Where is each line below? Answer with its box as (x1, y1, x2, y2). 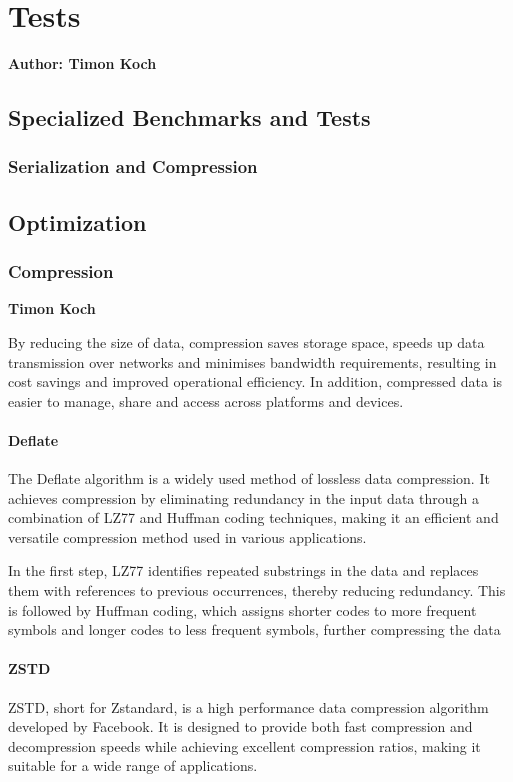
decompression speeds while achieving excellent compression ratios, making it (8, 735, 481, 756)
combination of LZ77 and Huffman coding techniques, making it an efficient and (8, 507, 499, 528)
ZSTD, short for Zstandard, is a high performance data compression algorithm (8, 696, 489, 717)
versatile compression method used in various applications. (8, 526, 367, 547)
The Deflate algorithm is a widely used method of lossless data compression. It (8, 468, 490, 489)
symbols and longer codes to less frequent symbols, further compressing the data (8, 619, 501, 640)
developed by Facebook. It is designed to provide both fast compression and (8, 716, 473, 737)
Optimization (8, 206, 147, 237)
